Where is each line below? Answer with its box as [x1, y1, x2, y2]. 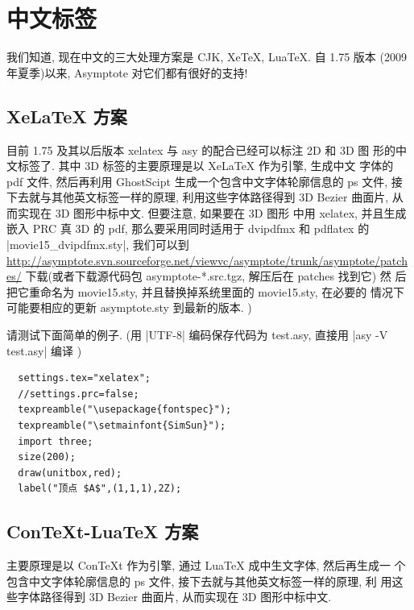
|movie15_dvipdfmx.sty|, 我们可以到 [6, 236, 189, 253]
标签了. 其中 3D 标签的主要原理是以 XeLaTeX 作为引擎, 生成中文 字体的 [17, 157, 394, 174]
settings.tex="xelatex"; [18, 372, 151, 384]
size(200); [18, 451, 76, 463]
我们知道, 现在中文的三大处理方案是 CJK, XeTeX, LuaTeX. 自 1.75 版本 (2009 [6, 48, 407, 65]
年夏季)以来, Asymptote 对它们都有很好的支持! [6, 64, 248, 81]
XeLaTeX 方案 [6, 103, 127, 128]
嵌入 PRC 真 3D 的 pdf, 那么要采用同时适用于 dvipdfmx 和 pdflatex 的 [6, 220, 370, 237]
